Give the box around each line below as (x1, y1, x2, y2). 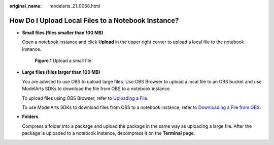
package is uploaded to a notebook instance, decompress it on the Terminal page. (22, 130, 195, 136)
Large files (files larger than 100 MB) (22, 69, 101, 75)
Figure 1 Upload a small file (35, 57, 92, 64)
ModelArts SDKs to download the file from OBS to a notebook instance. (22, 85, 171, 92)
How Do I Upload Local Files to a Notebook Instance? (9, 16, 179, 25)
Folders (22, 113, 39, 120)
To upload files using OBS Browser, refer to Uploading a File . (22, 95, 149, 101)
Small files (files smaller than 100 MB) (22, 30, 104, 36)
